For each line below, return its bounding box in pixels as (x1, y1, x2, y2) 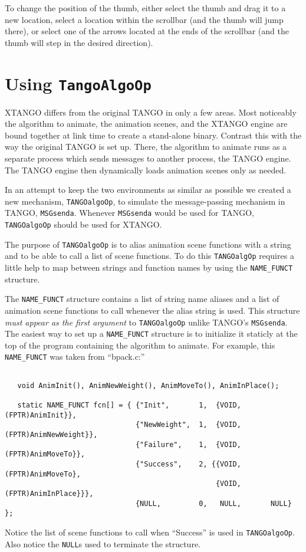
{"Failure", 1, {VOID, (135, 440, 241, 449)
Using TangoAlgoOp (5, 71, 152, 95)
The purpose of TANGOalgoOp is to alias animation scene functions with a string (5, 238, 291, 250)
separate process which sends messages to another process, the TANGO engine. (5, 152, 291, 164)
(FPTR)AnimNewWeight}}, (5, 431, 98, 439)
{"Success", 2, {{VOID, (135, 460, 241, 469)
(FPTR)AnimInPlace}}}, (5, 489, 94, 498)
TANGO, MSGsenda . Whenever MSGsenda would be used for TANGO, (5, 206, 254, 219)
